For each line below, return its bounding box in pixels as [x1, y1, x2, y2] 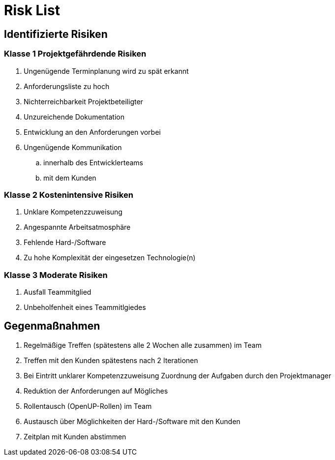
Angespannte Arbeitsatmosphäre [24, 223, 131, 232]
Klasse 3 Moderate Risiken [4, 270, 108, 280]
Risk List [4, 2, 60, 19]
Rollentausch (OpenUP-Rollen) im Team [24, 401, 152, 410]
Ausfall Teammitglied [24, 288, 91, 297]
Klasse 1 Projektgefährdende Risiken [4, 49, 147, 59]
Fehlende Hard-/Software [24, 238, 106, 247]
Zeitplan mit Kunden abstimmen [24, 432, 126, 441]
